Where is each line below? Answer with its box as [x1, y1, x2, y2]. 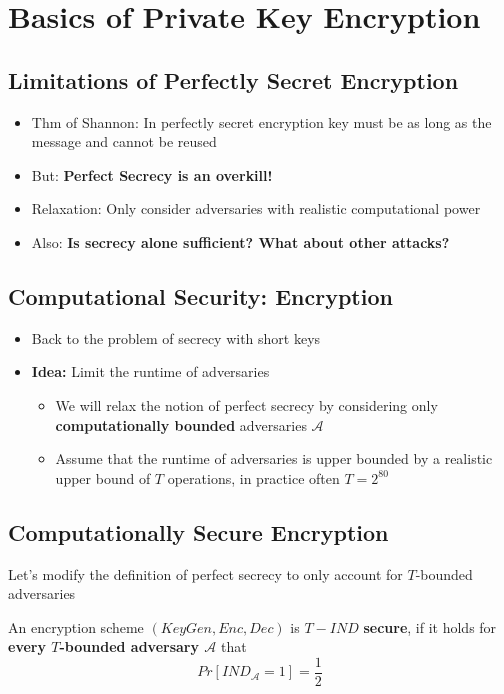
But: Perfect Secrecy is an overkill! [31, 164, 273, 185]
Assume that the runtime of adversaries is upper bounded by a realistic [55, 448, 493, 469]
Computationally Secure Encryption [8, 516, 389, 547]
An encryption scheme [8, 616, 144, 637]
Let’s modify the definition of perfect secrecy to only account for [8, 563, 403, 584]
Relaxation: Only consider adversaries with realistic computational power [31, 198, 481, 219]
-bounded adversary [59, 636, 199, 657]
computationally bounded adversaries [55, 414, 307, 435]
